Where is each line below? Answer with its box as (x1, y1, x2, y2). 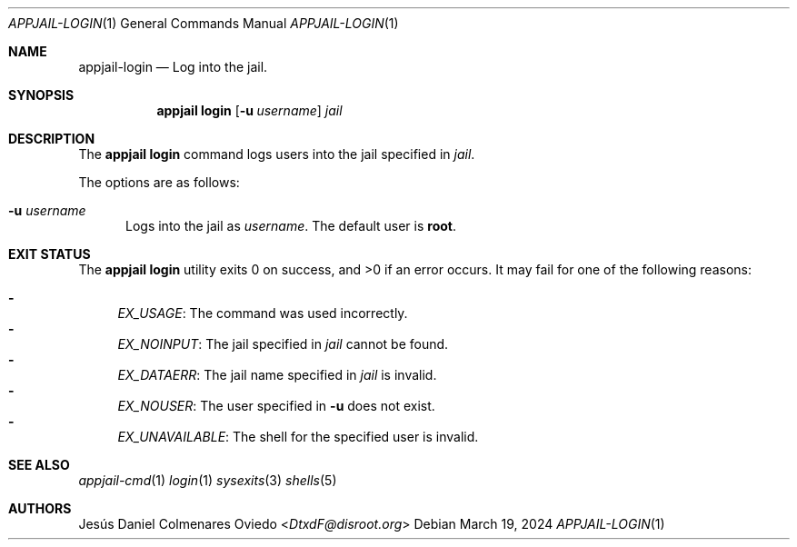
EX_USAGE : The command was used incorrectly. (117, 305, 408, 321)
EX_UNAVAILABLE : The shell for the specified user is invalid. (117, 429, 479, 444)
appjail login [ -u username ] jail (156, 103, 343, 118)
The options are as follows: (78, 174, 240, 190)
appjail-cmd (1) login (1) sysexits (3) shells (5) (78, 472, 337, 488)
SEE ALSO (8, 457, 70, 472)
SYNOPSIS (8, 87, 75, 103)
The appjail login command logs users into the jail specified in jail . (78, 146, 475, 162)
